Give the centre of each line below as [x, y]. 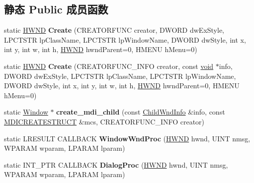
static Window [26, 112]
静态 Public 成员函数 [56, 9]
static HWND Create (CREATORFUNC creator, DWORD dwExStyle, [114, 30]
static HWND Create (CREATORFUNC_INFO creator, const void [109, 66]
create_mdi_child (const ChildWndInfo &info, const [141, 112]
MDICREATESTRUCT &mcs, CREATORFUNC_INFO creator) [104, 121]
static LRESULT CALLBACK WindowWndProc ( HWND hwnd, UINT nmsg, [127, 138]
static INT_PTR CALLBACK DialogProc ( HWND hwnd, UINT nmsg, [116, 164]
